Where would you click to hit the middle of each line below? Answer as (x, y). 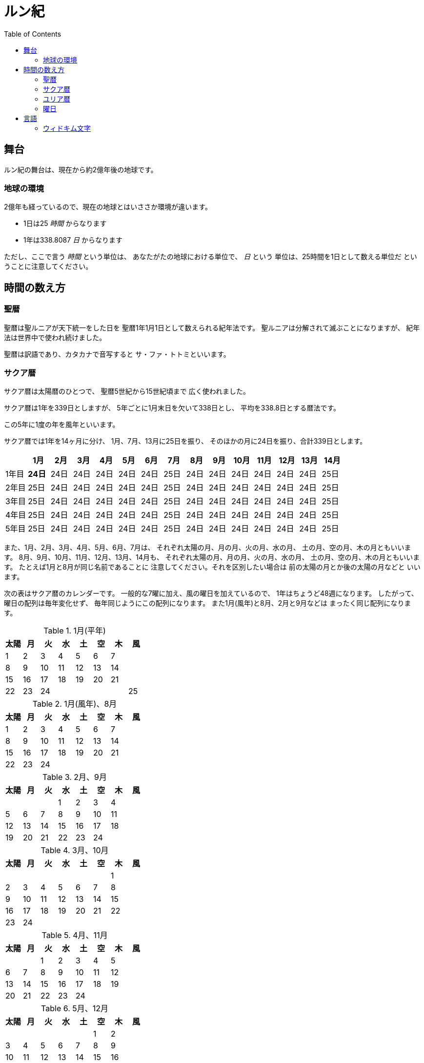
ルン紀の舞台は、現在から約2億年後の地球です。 (81, 169)
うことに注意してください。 (48, 266)
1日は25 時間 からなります (65, 224)
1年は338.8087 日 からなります (73, 240)
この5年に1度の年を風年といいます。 (62, 425)
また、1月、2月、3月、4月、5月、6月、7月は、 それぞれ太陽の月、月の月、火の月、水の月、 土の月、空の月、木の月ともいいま (208, 548)
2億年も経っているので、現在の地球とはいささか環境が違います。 (108, 207)
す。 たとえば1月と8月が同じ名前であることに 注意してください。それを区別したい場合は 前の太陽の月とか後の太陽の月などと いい (212, 567)
